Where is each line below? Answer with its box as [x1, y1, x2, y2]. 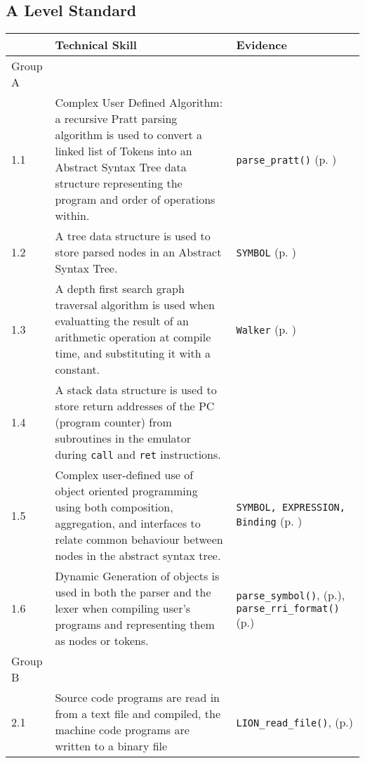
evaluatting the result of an [55, 313, 189, 330]
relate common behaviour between [55, 531, 223, 548]
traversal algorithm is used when [55, 296, 215, 313]
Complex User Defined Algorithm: [55, 94, 223, 111]
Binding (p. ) [236, 512, 303, 529]
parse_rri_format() [236, 602, 340, 614]
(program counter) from [55, 414, 172, 431]
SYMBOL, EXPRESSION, [236, 501, 345, 513]
